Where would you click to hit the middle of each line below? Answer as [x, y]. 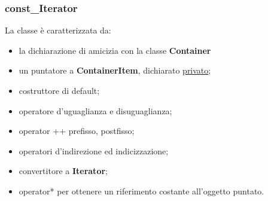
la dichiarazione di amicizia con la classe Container [115, 50]
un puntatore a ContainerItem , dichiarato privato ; [115, 70]
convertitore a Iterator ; [63, 171]
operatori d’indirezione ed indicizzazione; [94, 150]
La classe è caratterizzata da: [58, 30]
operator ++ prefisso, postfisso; [77, 131]
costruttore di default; [59, 90]
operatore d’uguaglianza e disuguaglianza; [95, 110]
